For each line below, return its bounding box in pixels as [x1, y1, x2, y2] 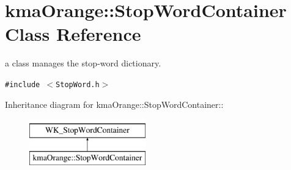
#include [5, 80, 40, 89]
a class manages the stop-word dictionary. [5, 57, 161, 69]
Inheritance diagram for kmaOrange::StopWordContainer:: [5, 97, 224, 110]
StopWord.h [56, 80, 100, 89]
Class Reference [5, 21, 141, 46]
